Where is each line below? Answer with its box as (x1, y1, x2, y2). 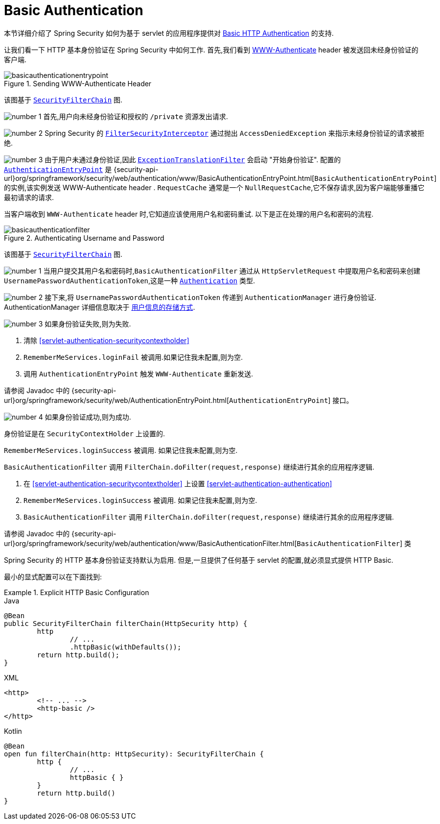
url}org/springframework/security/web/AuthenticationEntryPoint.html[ (4, 396, 230, 404)
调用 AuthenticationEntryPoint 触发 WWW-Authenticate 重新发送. (23, 369, 253, 378)
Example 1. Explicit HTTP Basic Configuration (4, 588, 149, 597)
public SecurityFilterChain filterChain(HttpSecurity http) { (4, 619, 248, 627)
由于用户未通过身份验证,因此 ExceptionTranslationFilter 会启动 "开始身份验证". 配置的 (45, 155, 341, 164)
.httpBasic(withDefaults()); (69, 643, 182, 651)
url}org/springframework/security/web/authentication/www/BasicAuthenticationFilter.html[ (4, 539, 297, 548)
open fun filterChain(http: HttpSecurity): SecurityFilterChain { (4, 749, 264, 758)
